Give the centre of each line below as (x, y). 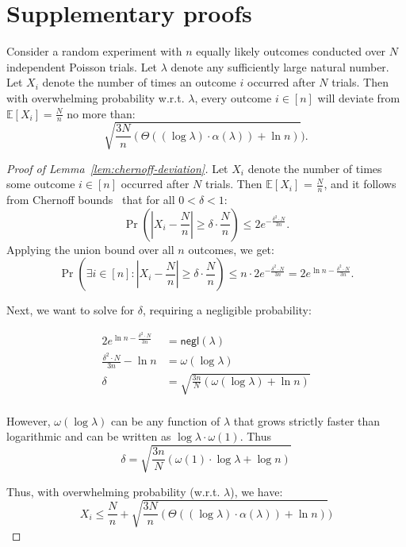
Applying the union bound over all (90, 249)
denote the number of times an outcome (139, 82)
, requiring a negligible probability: (227, 310)
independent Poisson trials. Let (82, 66)
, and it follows (360, 184)
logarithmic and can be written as (89, 436)
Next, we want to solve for (71, 310)
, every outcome (233, 97)
